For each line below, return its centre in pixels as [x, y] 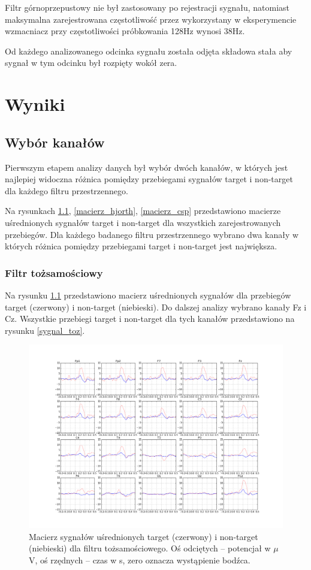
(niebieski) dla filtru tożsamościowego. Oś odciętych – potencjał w [150, 548]
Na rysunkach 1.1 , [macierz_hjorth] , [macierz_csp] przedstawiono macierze [143, 211]
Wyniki [35, 104]
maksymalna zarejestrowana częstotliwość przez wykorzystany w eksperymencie [151, 19]
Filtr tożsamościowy [54, 272]
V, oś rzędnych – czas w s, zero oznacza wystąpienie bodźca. [140, 560]
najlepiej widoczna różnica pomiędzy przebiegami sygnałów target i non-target [149, 179]
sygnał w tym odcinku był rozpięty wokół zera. [91, 63]
